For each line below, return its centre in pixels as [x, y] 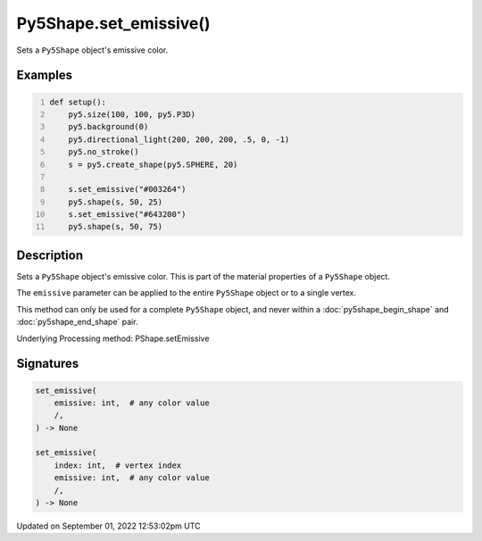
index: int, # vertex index [118, 465]
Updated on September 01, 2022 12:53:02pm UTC [108, 526]
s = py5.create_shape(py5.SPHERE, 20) [153, 164]
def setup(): [78, 102]
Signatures [48, 364]
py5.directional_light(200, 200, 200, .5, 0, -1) [179, 139]
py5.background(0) [108, 127]
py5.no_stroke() [104, 152]
